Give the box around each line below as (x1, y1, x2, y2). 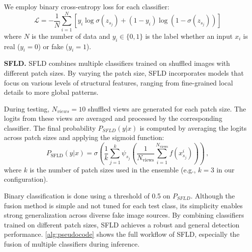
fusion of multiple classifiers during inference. (4, 238, 140, 249)
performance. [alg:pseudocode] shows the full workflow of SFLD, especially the (4, 229, 240, 239)
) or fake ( (38, 41, 69, 51)
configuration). (4, 174, 48, 184)
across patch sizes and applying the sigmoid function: (4, 132, 164, 142)
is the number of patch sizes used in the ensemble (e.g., (29, 164, 196, 174)
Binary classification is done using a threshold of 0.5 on (4, 190, 170, 200)
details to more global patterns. (4, 87, 99, 97)
